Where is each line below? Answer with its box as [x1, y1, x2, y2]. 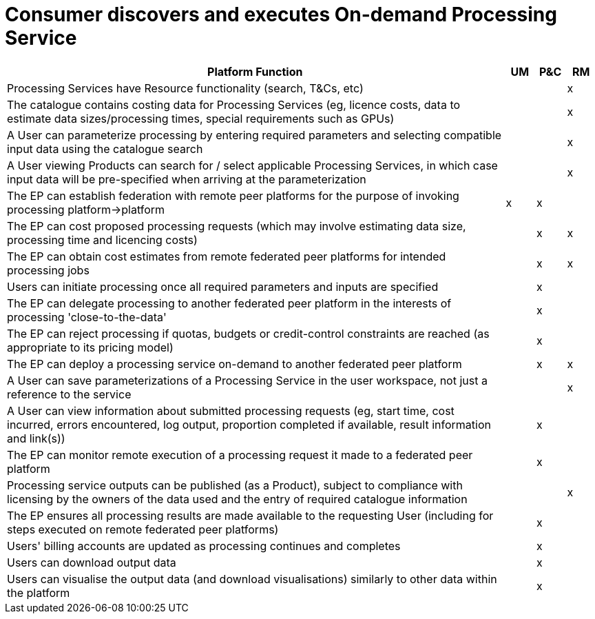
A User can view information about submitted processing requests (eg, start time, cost [7, 403, 455, 418]
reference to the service [7, 387, 132, 401]
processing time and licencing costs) [7, 232, 198, 247]
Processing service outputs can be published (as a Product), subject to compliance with [7, 478, 463, 492]
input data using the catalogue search [7, 141, 203, 156]
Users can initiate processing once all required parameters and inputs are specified [7, 279, 439, 294]
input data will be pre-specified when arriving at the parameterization [7, 172, 366, 186]
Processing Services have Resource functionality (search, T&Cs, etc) [7, 81, 364, 95]
